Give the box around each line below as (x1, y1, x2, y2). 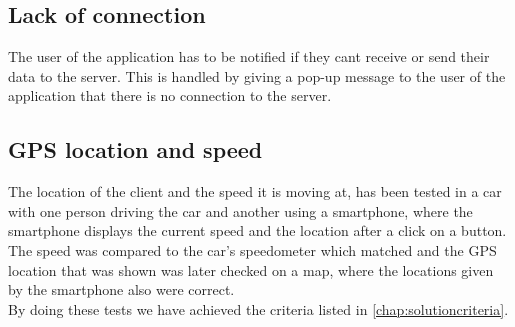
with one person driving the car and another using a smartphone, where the (8, 200, 473, 221)
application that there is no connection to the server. (8, 85, 332, 106)
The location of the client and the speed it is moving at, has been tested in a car (8, 181, 502, 202)
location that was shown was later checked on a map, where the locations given (8, 259, 494, 280)
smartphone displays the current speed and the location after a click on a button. (8, 220, 507, 241)
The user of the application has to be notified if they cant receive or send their (8, 46, 490, 67)
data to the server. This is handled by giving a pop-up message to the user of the (8, 65, 506, 86)
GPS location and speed (8, 134, 263, 165)
